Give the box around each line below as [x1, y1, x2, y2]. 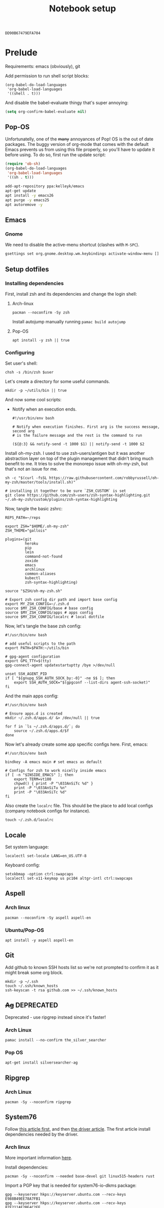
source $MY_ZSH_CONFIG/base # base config [5, 606, 93, 611]
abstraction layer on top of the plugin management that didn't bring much [5, 455, 154, 461]
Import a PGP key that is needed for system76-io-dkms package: [5, 1182, 137, 1188]
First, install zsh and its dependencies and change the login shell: [5, 291, 137, 297]
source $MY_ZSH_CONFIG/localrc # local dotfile [5, 615, 105, 620]
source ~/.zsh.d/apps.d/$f [14, 728, 69, 733]
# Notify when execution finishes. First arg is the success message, [12, 424, 160, 429]
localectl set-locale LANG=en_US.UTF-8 [5, 854, 87, 859]
